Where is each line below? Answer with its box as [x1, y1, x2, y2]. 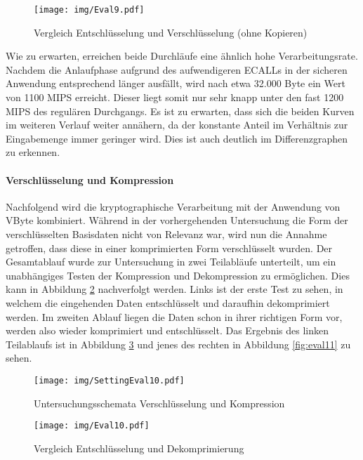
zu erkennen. [6, 145, 60, 159]
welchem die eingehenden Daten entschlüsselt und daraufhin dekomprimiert [6, 295, 330, 310]
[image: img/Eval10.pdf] [34, 421, 150, 431]
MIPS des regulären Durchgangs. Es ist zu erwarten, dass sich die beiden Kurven [6, 103, 355, 118]
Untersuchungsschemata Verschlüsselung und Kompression [34, 395, 285, 410]
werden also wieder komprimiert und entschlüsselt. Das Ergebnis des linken [6, 323, 329, 338]
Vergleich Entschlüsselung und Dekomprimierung [34, 440, 244, 455]
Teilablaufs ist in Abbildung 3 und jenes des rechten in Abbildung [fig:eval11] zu [6, 336, 351, 351]
